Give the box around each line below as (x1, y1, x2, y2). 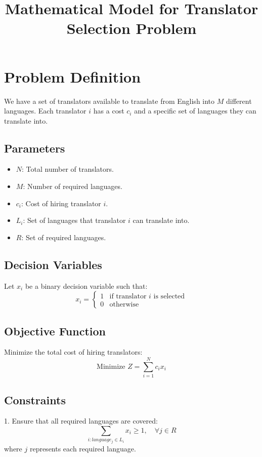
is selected (153, 292, 185, 300)
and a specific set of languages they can (134, 105, 256, 116)
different (226, 95, 252, 106)
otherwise (109, 300, 139, 308)
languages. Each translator (4, 105, 86, 116)
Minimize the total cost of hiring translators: (4, 347, 143, 357)
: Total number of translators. (22, 164, 114, 174)
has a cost (93, 105, 124, 116)
